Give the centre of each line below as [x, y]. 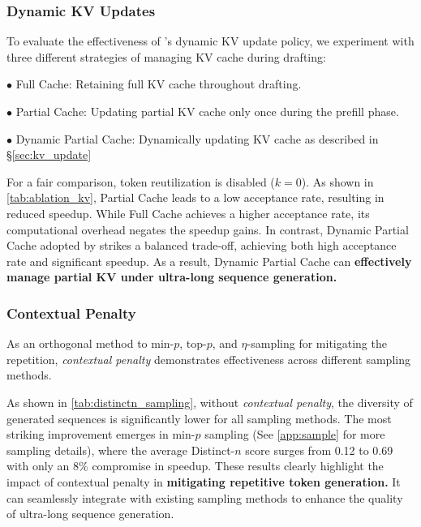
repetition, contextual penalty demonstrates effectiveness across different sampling [208, 359]
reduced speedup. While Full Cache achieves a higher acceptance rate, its [188, 213]
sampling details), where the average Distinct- [121, 450]
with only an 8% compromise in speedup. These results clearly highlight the [195, 466]
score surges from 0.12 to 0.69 [319, 450]
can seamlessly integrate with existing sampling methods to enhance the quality [205, 497]
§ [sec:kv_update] [49, 154]
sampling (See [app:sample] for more [295, 434]
